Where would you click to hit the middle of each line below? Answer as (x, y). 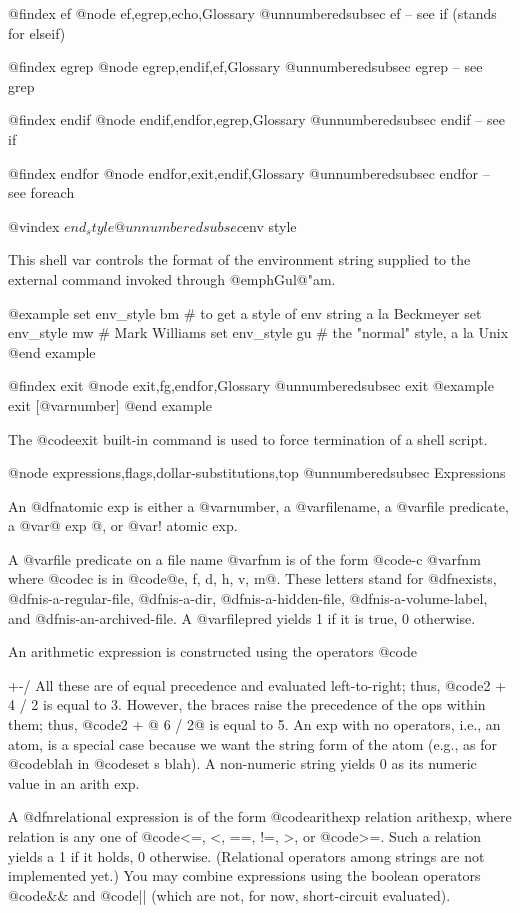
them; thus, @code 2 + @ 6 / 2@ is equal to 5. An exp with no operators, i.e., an (254, 724)
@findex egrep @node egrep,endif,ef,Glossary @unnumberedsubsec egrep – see (245, 66)
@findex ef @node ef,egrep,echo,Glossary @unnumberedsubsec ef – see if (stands (252, 13)
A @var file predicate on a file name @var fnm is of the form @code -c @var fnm (244, 558)
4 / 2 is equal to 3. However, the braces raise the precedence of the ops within (247, 704)
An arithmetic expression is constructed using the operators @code (212, 651)
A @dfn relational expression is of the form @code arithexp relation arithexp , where (260, 816)
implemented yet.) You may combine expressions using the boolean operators (244, 875)
